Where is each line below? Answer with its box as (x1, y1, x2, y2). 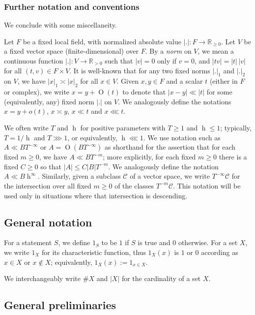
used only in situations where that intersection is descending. (4, 190, 188, 200)
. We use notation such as (143, 132, 221, 142)
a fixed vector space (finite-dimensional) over (4, 46, 139, 56)
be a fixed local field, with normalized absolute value (23, 36, 181, 46)
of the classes (114, 180, 154, 190)
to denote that (122, 87, 166, 97)
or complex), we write (4, 87, 70, 97)
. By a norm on (145, 46, 192, 56)
